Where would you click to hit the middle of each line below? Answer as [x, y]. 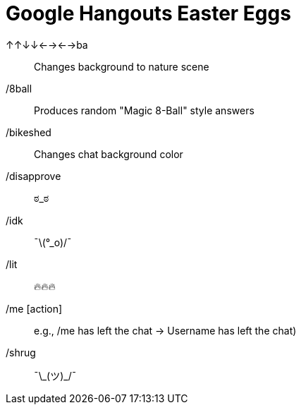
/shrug [21, 352]
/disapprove [33, 176]
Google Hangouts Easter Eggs [148, 13]
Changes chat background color [109, 154]
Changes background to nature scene [122, 66]
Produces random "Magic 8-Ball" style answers [144, 110]
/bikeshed [29, 132]
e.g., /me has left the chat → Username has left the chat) [165, 330]
